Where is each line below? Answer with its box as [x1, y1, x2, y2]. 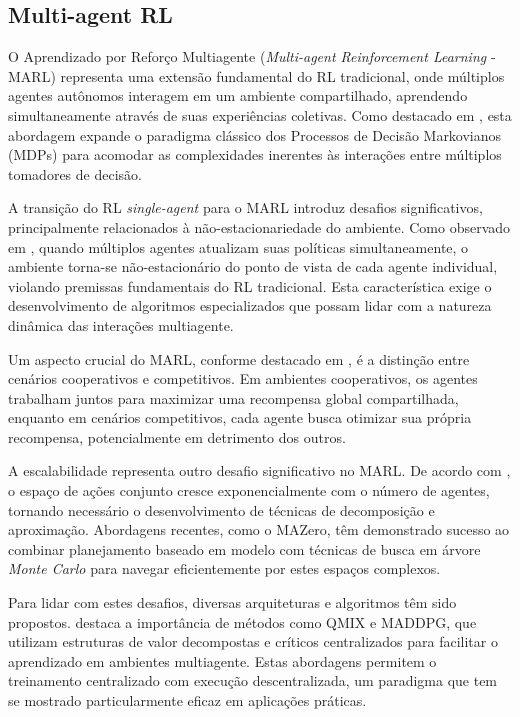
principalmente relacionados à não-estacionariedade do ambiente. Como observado [8, 216, 511, 237]
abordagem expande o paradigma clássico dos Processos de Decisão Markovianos [8, 124, 502, 145]
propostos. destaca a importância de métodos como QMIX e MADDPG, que [8, 611, 477, 632]
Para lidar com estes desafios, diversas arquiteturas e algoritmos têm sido [8, 592, 457, 613]
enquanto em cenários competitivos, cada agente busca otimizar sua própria [8, 407, 472, 428]
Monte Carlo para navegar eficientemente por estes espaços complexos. [8, 558, 441, 579]
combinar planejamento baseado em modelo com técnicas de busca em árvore [8, 538, 481, 559]
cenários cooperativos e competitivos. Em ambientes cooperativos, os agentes [8, 368, 478, 389]
